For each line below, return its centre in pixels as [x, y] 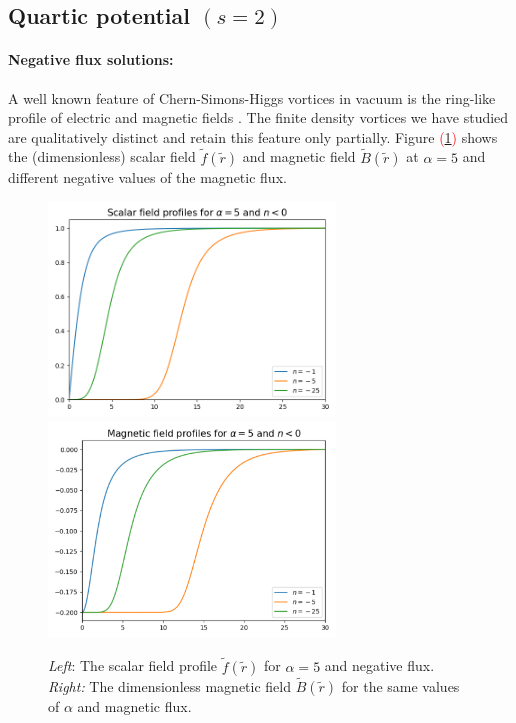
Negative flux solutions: [91, 59]
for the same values [400, 685]
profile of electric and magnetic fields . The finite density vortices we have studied [258, 117]
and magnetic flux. [134, 705]
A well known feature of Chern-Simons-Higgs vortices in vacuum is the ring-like [252, 97]
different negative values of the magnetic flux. [147, 176]
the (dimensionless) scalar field [102, 156]
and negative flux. [379, 665]
